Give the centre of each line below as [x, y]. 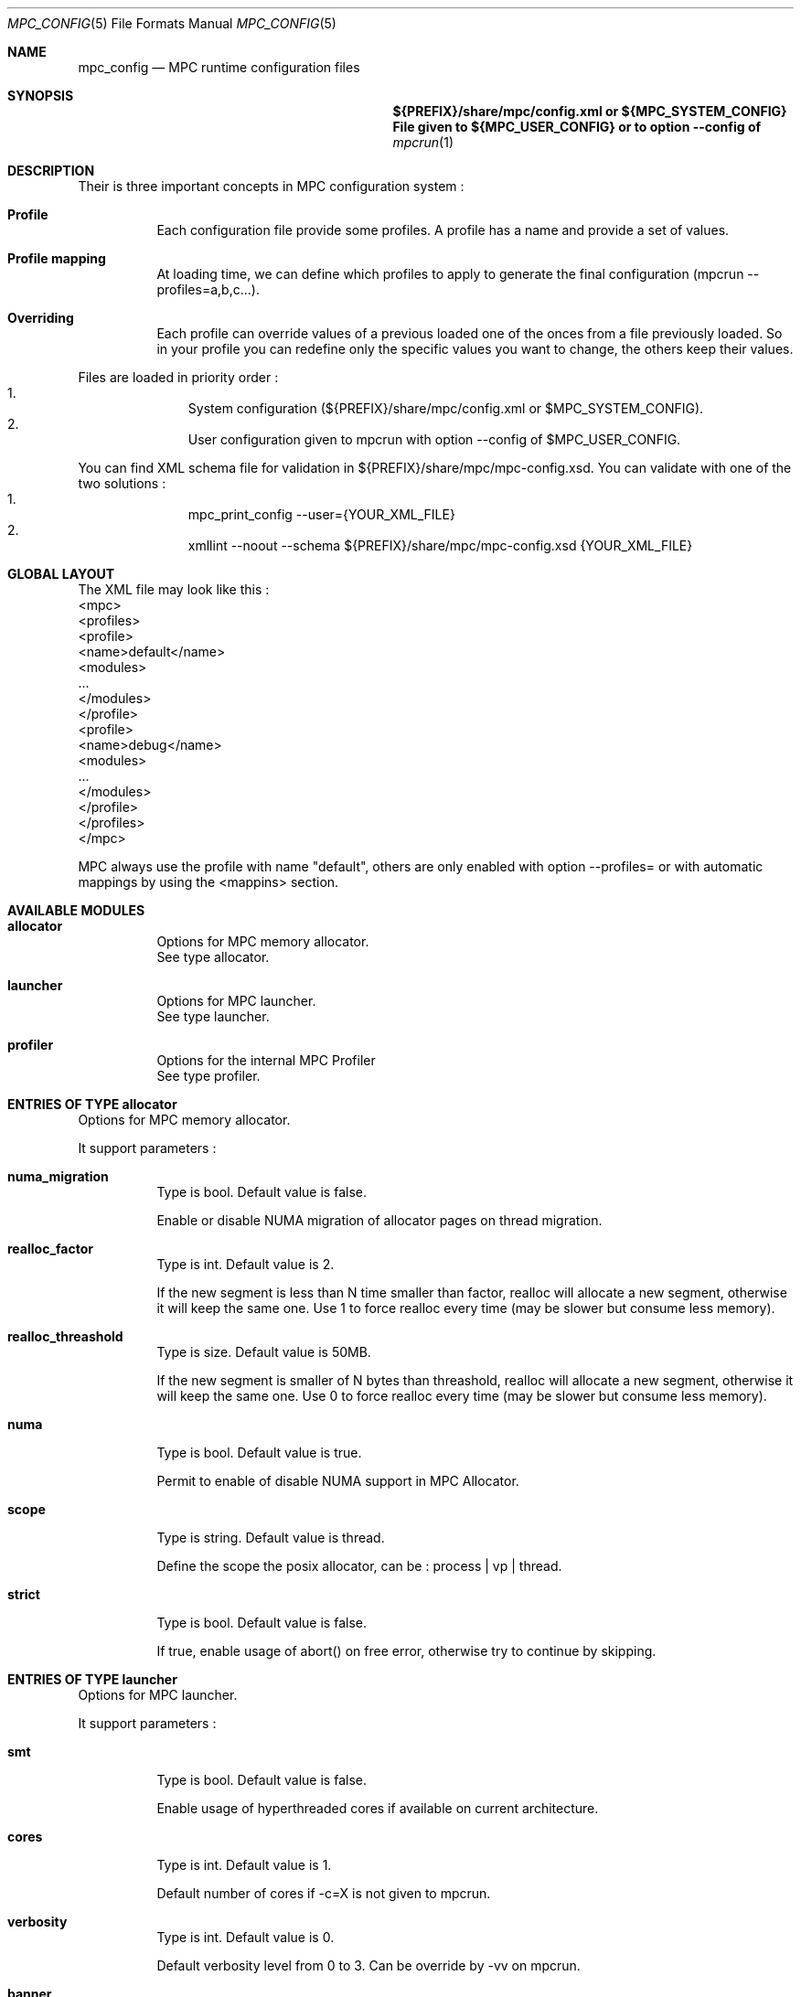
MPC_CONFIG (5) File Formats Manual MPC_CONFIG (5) [172, 23]
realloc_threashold [65, 1336]
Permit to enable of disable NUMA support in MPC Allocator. [338, 1481]
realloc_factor [50, 1249]
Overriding [41, 318]
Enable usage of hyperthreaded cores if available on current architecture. [378, 1808]
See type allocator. [213, 957]
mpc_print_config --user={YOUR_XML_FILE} [321, 514]
